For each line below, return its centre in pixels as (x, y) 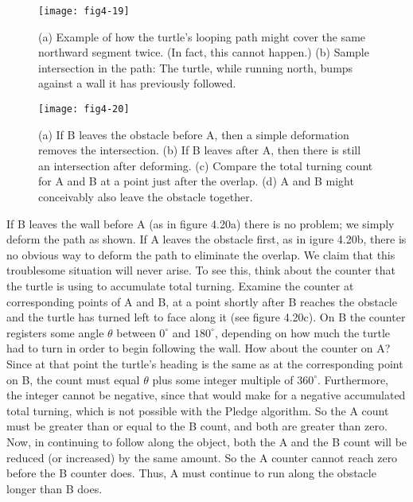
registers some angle (55, 332)
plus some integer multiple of (223, 379)
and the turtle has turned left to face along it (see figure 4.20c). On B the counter (206, 317)
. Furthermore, (353, 379)
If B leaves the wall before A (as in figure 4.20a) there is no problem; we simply (201, 223)
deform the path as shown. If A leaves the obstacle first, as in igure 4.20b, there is (206, 239)
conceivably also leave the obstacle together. (146, 197)
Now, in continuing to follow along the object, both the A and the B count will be (207, 441)
